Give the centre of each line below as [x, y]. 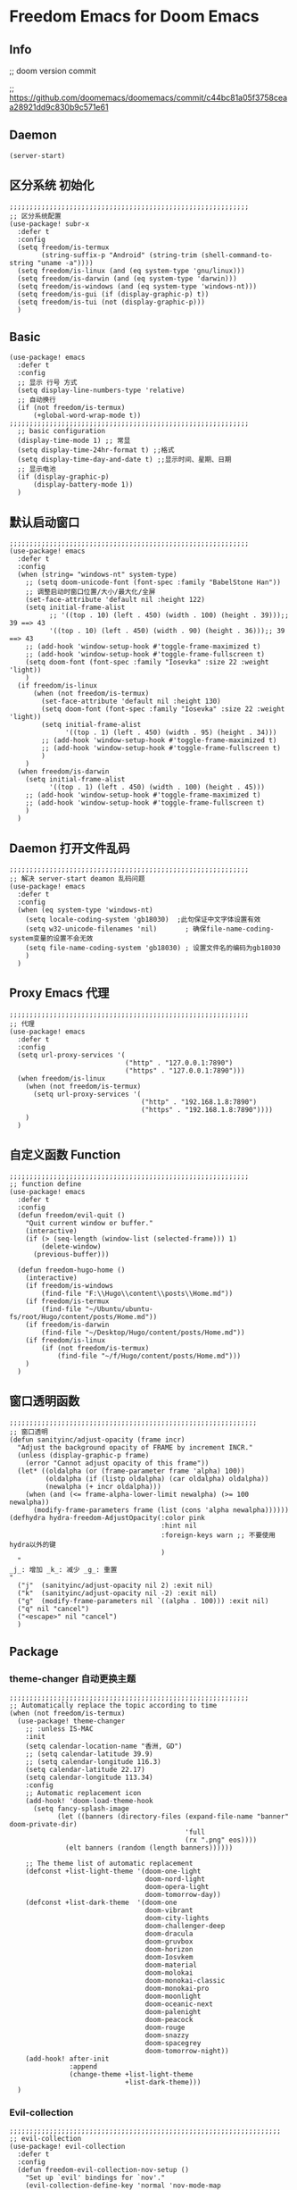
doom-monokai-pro [177, 1989]
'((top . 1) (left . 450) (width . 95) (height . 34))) [171, 733]
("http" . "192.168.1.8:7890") [199, 1102]
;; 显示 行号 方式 [47, 383]
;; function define [45, 1184]
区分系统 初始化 [52, 185]
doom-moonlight [173, 1997]
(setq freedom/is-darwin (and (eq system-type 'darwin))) [128, 279]
